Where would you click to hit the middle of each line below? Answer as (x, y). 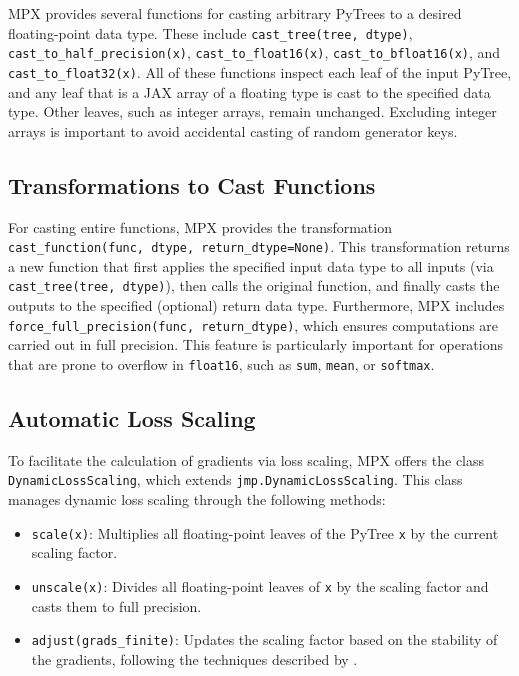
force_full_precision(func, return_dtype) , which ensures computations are (253, 324)
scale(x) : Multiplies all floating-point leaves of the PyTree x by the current (265, 532)
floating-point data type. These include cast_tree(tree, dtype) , (210, 32)
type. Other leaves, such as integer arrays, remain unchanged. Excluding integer (252, 111)
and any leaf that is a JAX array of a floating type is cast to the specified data (249, 91)
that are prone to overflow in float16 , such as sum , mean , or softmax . (221, 363)
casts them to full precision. (116, 605)
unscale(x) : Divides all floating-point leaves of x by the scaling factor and (260, 585)
